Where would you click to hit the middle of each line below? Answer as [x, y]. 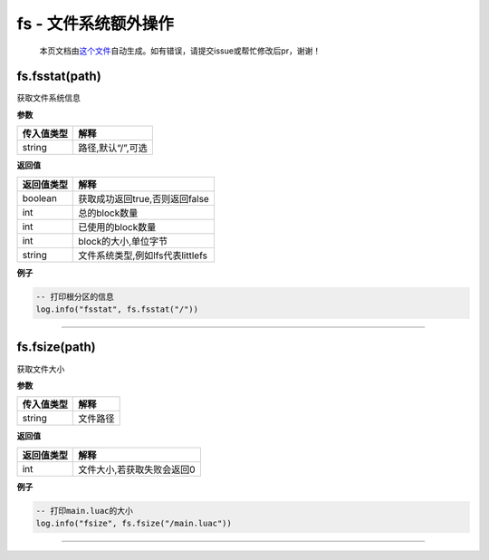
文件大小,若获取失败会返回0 [137, 469]
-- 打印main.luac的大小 [84, 511]
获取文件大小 [41, 369]
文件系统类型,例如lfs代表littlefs [143, 256]
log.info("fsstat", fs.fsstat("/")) [117, 309]
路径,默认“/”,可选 [113, 148]
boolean [40, 198]
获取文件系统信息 [48, 98]
